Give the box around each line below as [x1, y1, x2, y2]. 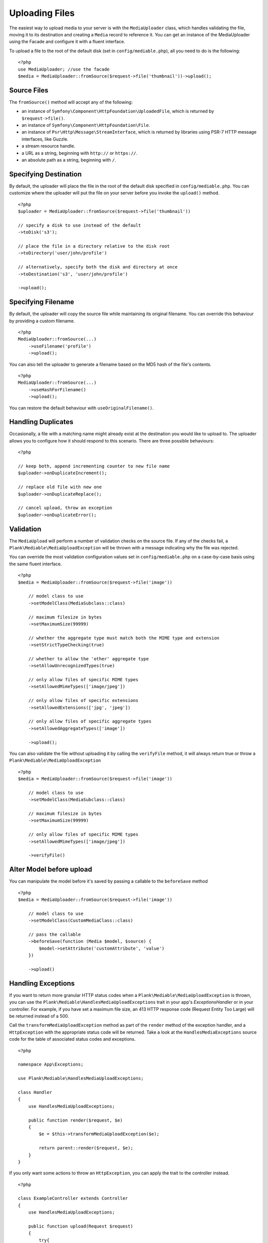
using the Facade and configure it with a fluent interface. [9, 39, 126, 45]
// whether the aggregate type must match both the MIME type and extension [28, 635, 220, 641]
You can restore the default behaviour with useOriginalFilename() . [9, 405, 154, 411]
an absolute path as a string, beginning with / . [21, 157, 117, 163]
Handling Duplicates [9, 418, 74, 426]
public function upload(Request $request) [28, 1224, 134, 1229]
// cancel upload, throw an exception [18, 505, 113, 511]
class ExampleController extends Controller [18, 1196, 129, 1201]
